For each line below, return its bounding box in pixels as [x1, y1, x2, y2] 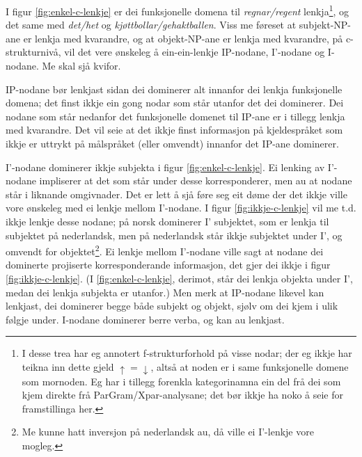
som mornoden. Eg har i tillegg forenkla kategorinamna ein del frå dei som [22, 374, 341, 388]
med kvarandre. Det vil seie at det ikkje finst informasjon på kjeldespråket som [6, 122, 343, 137]
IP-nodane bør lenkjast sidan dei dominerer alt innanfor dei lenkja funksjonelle [6, 81, 343, 96]
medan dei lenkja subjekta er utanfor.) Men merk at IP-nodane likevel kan [6, 284, 324, 299]
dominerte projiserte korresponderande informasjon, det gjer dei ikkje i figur [6, 257, 331, 272]
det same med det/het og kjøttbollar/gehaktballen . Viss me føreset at [6, 17, 297, 32]
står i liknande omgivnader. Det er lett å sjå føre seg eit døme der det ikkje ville [6, 186, 347, 201]
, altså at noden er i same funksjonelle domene [150, 359, 349, 374]
